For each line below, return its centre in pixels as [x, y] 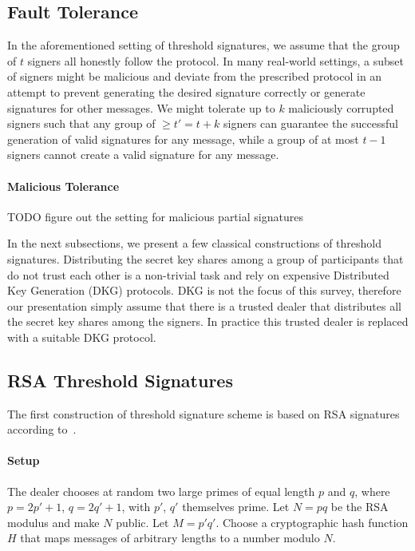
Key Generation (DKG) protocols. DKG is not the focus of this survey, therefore [204, 290]
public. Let [142, 522]
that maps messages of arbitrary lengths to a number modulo [170, 538]
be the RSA [360, 507]
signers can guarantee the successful [310, 123]
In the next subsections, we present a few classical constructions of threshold [194, 243]
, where [372, 491]
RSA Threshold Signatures [120, 380]
